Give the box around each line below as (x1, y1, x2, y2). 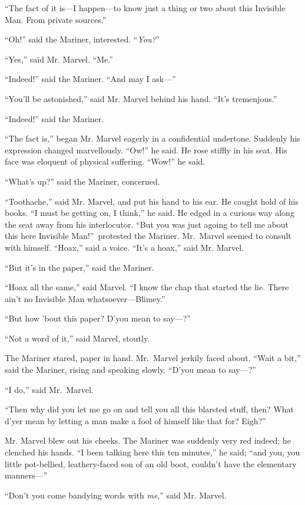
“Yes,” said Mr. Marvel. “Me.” (5, 53, 113, 65)
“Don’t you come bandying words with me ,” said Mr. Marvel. (5, 488, 227, 501)
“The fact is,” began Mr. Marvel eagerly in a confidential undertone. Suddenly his (5, 132, 300, 145)
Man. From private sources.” (5, 13, 107, 25)
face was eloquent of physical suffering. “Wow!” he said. (5, 155, 205, 168)
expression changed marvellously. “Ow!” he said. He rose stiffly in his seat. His (5, 143, 287, 156)
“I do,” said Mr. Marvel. (5, 383, 94, 395)
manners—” (5, 469, 48, 481)
